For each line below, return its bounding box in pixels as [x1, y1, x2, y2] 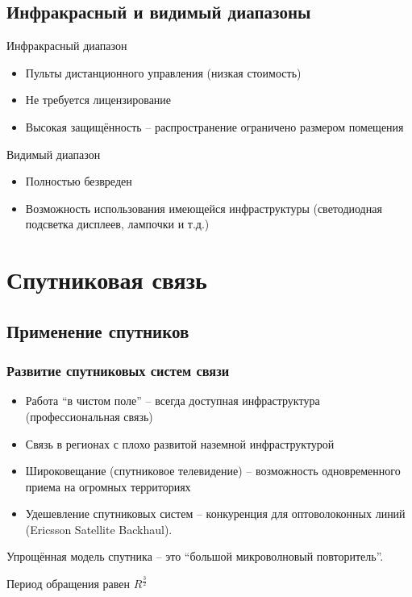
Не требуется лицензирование [25, 91, 172, 108]
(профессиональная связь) [25, 407, 153, 424]
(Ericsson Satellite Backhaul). [25, 520, 173, 537]
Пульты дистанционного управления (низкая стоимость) [25, 64, 302, 81]
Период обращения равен [6, 575, 131, 592]
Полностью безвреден [25, 173, 132, 190]
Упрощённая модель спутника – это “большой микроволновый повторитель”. [6, 548, 384, 565]
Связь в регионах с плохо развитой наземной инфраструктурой [25, 435, 335, 452]
